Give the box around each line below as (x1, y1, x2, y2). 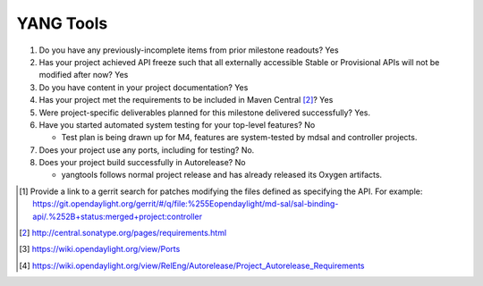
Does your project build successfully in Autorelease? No (38, 157, 246, 168)
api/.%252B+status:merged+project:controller (32, 211, 203, 222)
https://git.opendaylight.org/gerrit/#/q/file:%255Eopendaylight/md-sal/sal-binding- (32, 198, 339, 209)
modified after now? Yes (38, 70, 129, 80)
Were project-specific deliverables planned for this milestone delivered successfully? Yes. (38, 107, 371, 118)
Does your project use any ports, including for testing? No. (38, 144, 255, 156)
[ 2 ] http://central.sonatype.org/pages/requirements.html (19, 228, 227, 239)
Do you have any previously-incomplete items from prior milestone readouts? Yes (38, 45, 339, 55)
